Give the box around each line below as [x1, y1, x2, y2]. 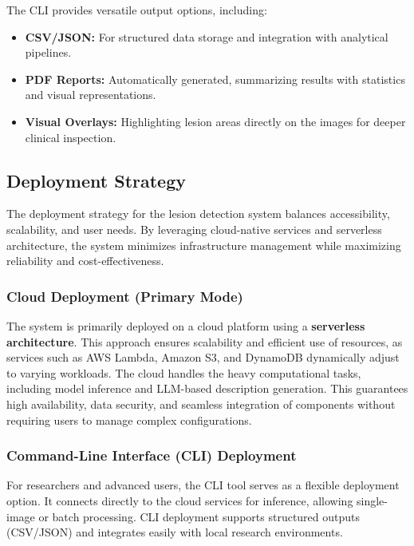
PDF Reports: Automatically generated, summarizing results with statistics [25, 70, 405, 87]
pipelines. [25, 44, 72, 61]
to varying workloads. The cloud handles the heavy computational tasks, [6, 364, 361, 381]
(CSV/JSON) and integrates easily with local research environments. [6, 524, 343, 540]
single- [357, 492, 388, 508]
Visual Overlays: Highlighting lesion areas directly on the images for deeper [25, 113, 406, 129]
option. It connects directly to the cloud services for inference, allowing [6, 492, 353, 508]
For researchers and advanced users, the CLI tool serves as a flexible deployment [6, 477, 400, 493]
